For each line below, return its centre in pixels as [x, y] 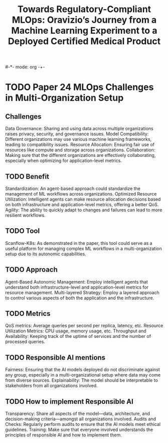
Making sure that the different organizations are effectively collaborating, [80, 155]
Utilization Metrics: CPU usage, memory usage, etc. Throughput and [76, 331]
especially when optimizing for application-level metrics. [63, 161]
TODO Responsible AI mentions [55, 357]
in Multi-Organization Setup [64, 98]
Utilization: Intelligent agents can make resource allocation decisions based [83, 199]
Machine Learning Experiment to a [84, 31]
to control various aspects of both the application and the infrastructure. [80, 298]
